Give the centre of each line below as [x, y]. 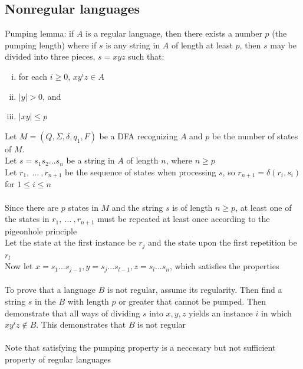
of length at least [202, 45]
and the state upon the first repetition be [222, 242]
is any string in [133, 45]
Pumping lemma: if [39, 33]
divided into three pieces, [50, 56]
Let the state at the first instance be [70, 242]
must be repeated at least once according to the [184, 219]
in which [276, 313]
